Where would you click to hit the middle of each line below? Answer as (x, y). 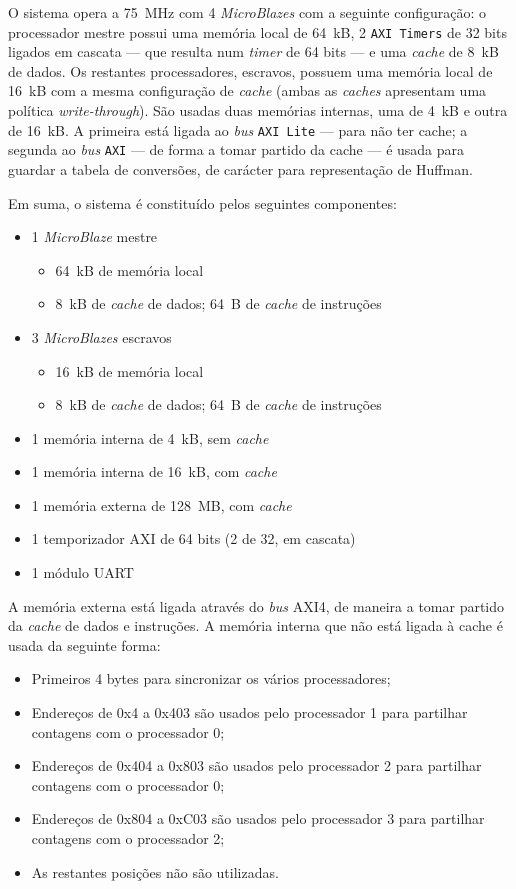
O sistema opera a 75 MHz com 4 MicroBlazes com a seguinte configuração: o (247, 12)
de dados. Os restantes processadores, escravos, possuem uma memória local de (250, 70)
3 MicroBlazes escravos (101, 336)
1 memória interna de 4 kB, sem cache (150, 437)
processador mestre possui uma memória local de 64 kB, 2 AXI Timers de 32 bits (257, 31)
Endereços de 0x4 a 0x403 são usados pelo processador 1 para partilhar (249, 712)
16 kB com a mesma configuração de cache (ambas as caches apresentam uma (247, 90)
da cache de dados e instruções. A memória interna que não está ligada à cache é (255, 625)
